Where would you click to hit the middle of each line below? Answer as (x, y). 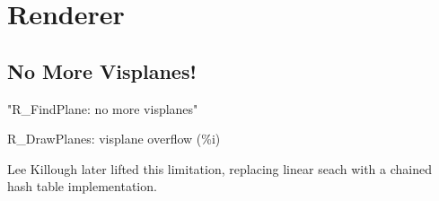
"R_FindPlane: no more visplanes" (103, 108)
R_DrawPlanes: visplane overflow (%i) (114, 139)
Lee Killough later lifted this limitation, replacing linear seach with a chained (219, 168)
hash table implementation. (82, 186)
